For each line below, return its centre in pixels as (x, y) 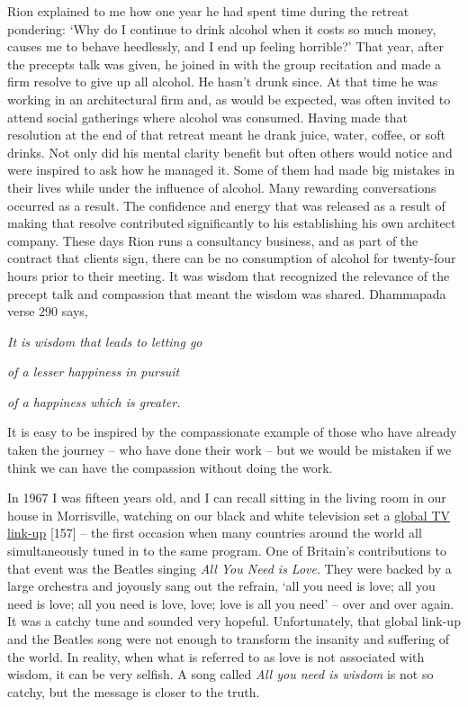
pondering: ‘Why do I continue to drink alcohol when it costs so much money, (222, 28)
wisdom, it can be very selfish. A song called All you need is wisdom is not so (220, 674)
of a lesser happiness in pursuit (94, 372)
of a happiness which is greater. (94, 401)
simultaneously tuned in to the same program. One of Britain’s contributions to (227, 551)
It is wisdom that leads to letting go (105, 341)
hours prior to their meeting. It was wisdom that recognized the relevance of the (229, 275)
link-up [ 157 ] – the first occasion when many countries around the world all (215, 533)
